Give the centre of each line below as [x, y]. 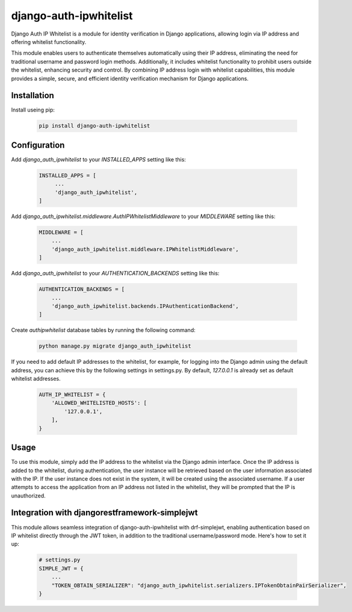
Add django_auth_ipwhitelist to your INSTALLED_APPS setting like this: [99, 159]
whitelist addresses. [36, 379]
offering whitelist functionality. [49, 42]
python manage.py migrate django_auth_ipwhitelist [115, 346]
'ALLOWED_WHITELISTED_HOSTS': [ [99, 403]
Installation [32, 95]
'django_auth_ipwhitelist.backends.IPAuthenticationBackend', [145, 306]
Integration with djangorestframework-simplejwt [104, 513]
